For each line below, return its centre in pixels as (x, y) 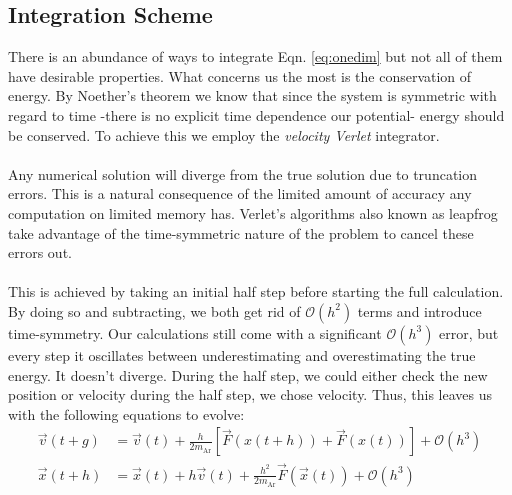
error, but (469, 332)
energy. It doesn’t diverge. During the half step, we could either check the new (248, 374)
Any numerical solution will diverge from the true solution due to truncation (242, 173)
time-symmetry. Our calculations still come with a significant (195, 332)
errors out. (40, 252)
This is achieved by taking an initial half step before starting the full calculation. (256, 291)
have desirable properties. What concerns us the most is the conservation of (240, 75)
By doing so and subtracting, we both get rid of (154, 310)
